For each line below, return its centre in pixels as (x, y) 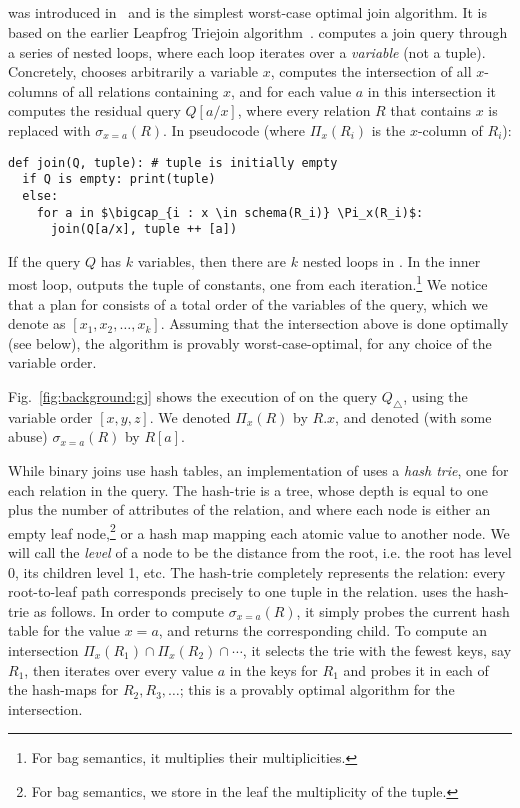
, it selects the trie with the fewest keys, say (377, 650)
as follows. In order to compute (129, 610)
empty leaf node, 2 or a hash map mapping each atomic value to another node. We (259, 531)
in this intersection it (431, 90)
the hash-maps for (63, 689)
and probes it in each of (416, 669)
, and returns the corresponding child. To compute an (322, 630)
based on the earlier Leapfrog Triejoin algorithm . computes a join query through (258, 31)
